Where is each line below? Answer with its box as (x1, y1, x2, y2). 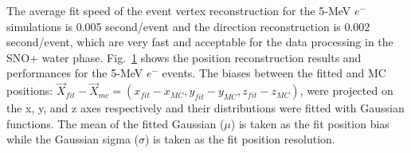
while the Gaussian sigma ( (6, 131, 139, 147)
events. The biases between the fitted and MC (162, 65, 386, 81)
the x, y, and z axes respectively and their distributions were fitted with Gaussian (6, 100, 405, 116)
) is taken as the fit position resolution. (144, 131, 335, 147)
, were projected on (299, 82, 393, 99)
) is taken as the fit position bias (230, 115, 389, 131)
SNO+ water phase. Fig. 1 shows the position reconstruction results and (6, 49, 362, 65)
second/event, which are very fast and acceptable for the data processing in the (6, 33, 393, 50)
